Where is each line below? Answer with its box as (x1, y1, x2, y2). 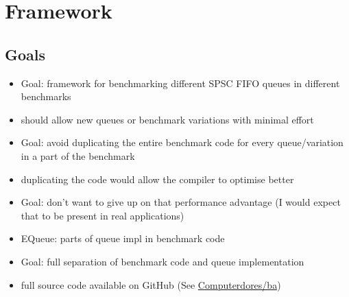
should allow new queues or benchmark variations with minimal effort (21, 112, 314, 126)
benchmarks (21, 89, 71, 104)
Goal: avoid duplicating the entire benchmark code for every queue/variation (21, 135, 344, 150)
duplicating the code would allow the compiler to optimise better (21, 171, 294, 186)
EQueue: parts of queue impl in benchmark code (21, 231, 225, 246)
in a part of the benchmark (21, 148, 135, 163)
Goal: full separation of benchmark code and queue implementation (21, 254, 304, 268)
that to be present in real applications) (21, 208, 184, 222)
